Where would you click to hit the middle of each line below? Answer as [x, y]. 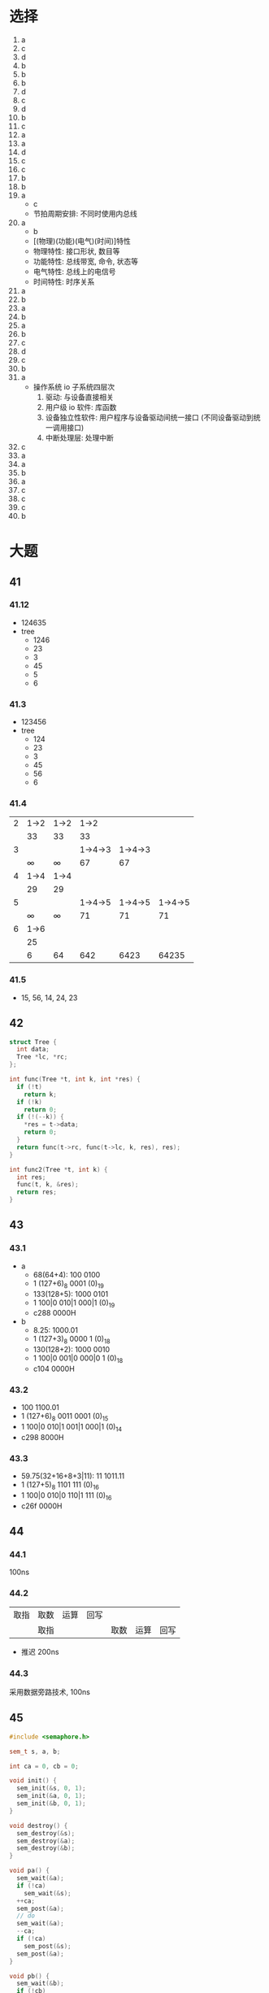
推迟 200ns [40, 1651]
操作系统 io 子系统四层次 [74, 386]
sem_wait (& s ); [48, 1893]
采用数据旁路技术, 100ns [50, 1691]
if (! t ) [30, 1086]
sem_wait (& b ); [40, 1984]
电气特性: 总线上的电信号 [74, 271]
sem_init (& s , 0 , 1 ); [51, 1788]
